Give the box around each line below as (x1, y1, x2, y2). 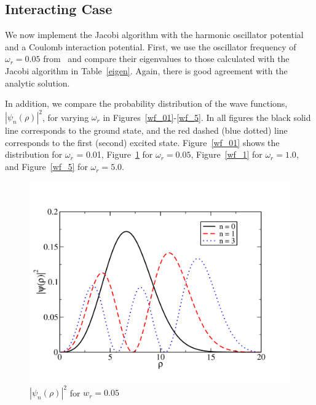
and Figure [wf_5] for (5, 160, 88, 173)
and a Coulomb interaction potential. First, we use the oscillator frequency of (5, 40, 296, 53)
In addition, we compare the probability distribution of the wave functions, (5, 97, 288, 110)
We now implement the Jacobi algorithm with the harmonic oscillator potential (5, 28, 304, 41)
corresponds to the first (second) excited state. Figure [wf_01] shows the (5, 136, 280, 148)
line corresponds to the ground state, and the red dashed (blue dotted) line (5, 124, 288, 137)
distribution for (5, 148, 63, 161)
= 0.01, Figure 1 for (76, 148, 153, 161)
